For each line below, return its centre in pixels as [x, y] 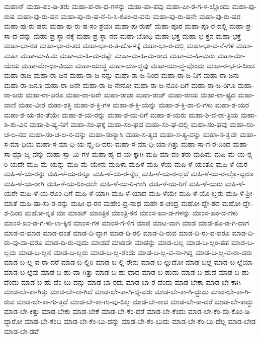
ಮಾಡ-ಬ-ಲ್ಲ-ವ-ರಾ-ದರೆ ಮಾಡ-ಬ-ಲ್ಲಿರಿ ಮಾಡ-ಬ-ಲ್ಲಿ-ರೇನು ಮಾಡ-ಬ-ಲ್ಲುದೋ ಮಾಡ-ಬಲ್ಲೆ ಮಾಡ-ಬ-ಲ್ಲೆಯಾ [128, 262]
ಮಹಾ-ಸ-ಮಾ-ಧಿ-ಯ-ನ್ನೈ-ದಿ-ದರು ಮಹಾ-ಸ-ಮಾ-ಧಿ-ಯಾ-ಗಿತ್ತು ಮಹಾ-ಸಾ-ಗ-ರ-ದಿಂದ [133, 144]
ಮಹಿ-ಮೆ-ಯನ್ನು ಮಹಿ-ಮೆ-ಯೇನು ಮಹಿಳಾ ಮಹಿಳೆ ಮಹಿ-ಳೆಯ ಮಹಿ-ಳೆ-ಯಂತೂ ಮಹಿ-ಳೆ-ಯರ [137, 163]
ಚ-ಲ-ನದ [15, 134]
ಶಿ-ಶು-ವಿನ [16, 124]
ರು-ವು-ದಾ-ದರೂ [23, 242]
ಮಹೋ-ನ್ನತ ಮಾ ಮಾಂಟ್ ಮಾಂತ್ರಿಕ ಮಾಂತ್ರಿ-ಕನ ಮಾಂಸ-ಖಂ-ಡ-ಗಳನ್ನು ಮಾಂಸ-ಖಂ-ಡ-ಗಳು [132, 213]
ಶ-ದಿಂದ [13, 213]
